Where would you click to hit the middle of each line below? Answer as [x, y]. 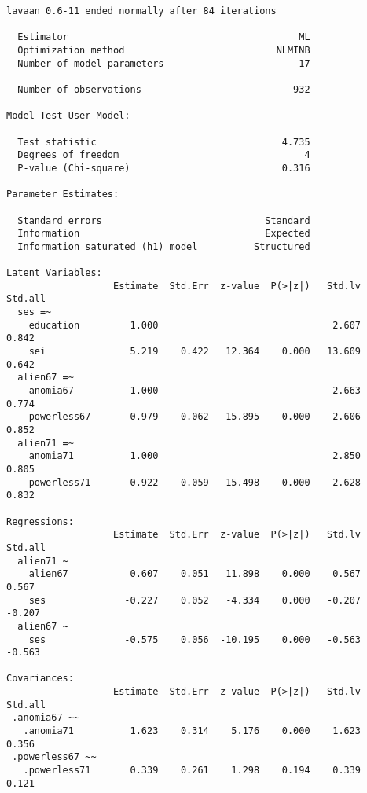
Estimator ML [164, 37]
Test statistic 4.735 [164, 142]
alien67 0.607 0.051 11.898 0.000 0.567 [195, 574]
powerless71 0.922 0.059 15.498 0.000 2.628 [195, 482]
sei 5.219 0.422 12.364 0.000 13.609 [195, 352]
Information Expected [164, 234]
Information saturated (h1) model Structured [164, 246]
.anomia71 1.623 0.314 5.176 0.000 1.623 [192, 731]
